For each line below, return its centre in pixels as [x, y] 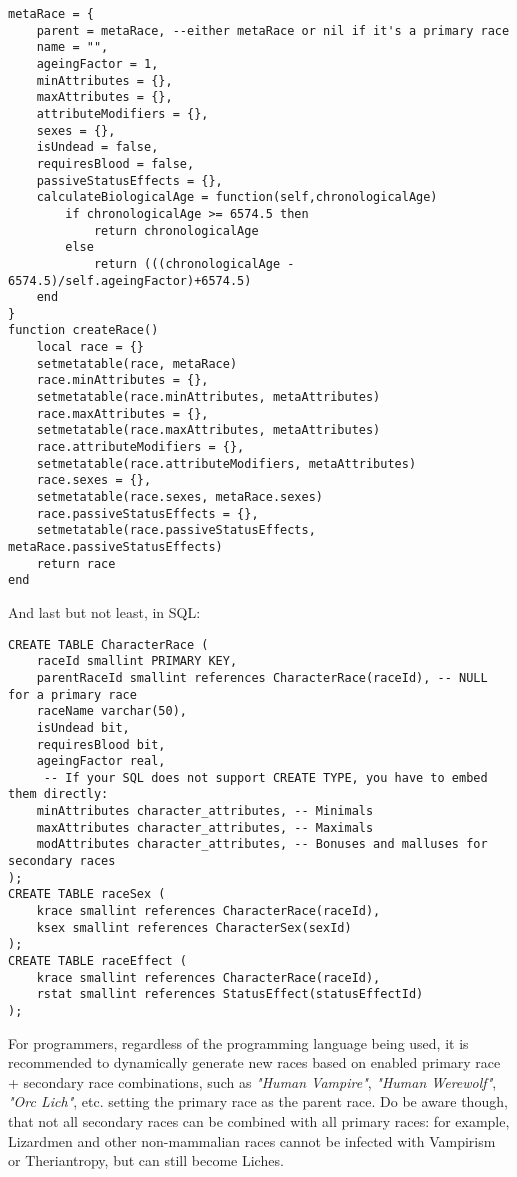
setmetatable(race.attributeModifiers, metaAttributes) [226, 463]
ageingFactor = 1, [97, 63]
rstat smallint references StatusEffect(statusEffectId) [230, 994]
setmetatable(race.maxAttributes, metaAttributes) [208, 430]
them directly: [58, 794]
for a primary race [72, 694]
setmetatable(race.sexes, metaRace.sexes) [179, 497]
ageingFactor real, [101, 761]
